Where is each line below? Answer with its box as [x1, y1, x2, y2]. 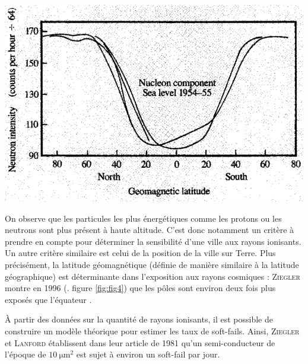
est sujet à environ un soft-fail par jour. [76, 348, 220, 360]
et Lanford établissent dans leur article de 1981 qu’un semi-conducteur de [5, 336, 275, 349]
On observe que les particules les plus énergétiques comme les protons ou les [5, 212, 282, 224]
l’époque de [5, 348, 46, 360]
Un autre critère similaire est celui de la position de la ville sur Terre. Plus [5, 247, 276, 259]
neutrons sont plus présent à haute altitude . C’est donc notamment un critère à [5, 223, 294, 236]
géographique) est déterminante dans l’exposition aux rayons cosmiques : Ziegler [5, 270, 300, 282]
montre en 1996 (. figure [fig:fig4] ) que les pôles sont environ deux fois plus [5, 282, 276, 294]
